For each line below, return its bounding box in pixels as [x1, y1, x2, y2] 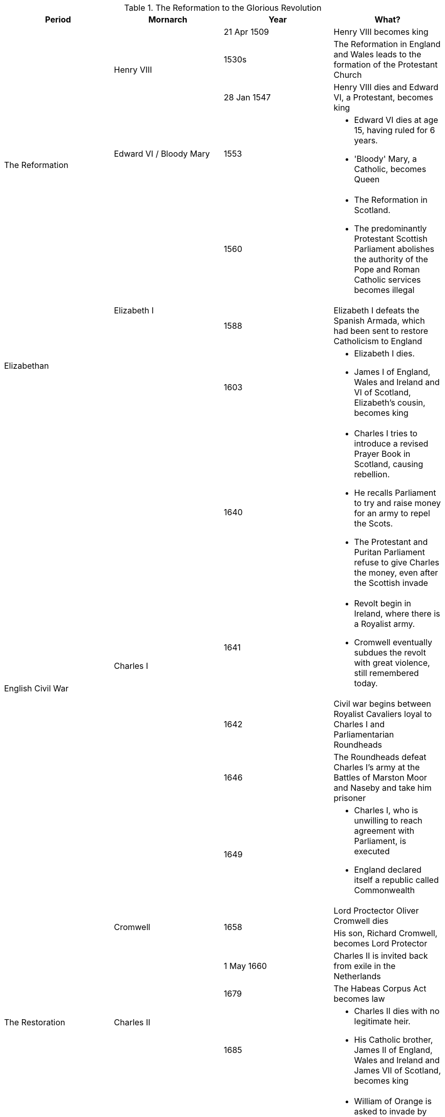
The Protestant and [354, 537, 428, 547]
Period [45, 14, 71, 25]
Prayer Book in [354, 449, 411, 459]
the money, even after [354, 567, 438, 578]
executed [354, 846, 390, 856]
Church [333, 70, 362, 80]
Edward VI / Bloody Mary [114, 149, 210, 159]
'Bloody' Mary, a [354, 154, 417, 164]
